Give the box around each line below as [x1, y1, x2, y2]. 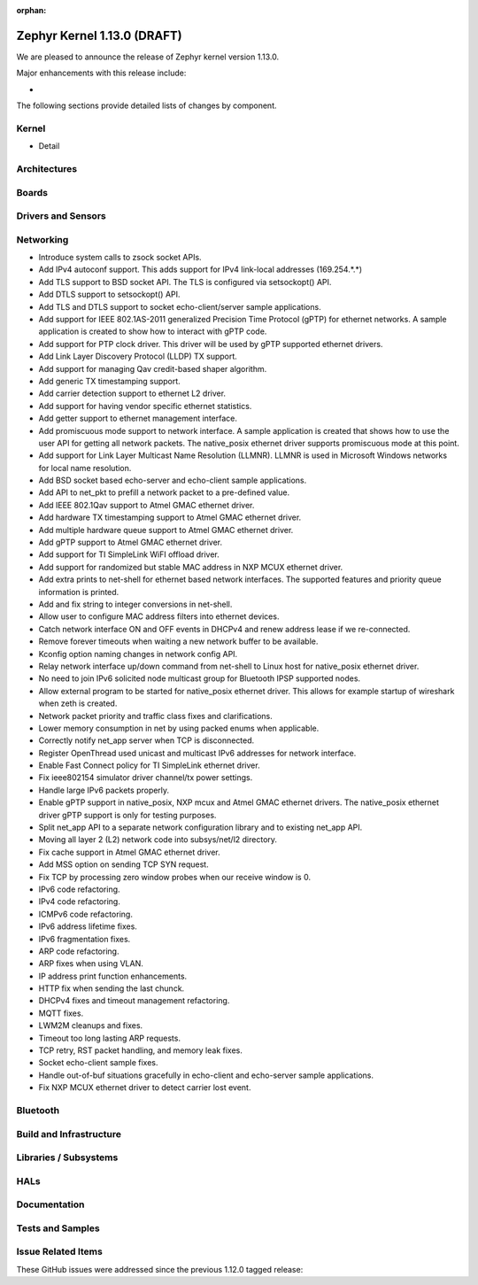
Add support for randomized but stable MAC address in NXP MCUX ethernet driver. [38, 561, 343, 572]
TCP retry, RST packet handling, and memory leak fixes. [38, 1045, 243, 1056]
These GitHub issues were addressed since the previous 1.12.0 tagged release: [16, 1264, 304, 1274]
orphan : [16, 5, 47, 15]
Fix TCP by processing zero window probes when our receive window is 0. [38, 871, 312, 882]
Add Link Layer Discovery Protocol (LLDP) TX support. [38, 351, 238, 362]
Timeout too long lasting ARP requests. [38, 1033, 181, 1043]
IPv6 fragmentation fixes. [38, 933, 131, 944]
